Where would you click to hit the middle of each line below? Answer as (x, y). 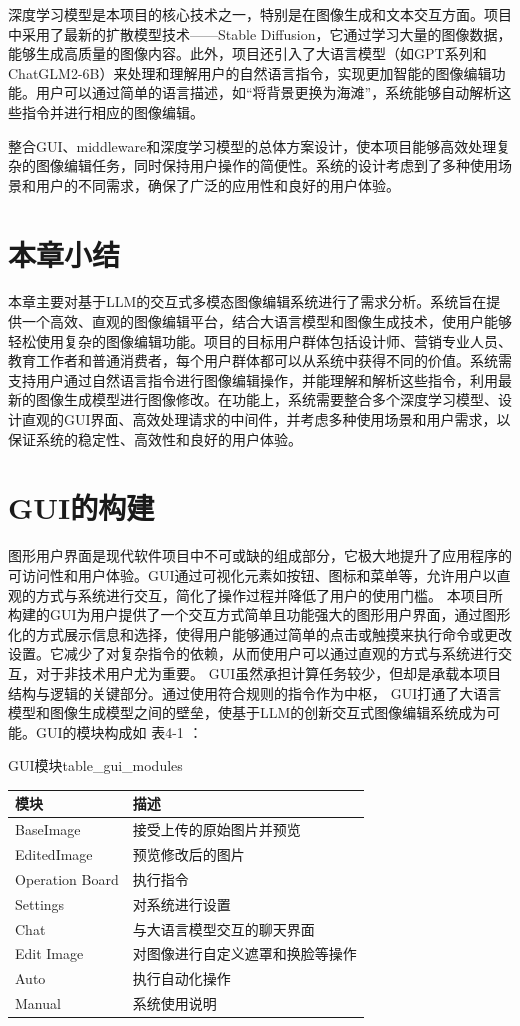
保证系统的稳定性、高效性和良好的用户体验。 (155, 438)
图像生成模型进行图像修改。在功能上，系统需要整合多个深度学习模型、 (266, 399)
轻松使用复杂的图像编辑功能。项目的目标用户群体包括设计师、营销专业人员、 (260, 340)
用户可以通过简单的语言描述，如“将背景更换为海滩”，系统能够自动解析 (266, 92)
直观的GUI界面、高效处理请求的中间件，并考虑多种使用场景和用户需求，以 (266, 419)
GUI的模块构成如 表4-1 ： (119, 731)
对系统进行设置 (181, 903)
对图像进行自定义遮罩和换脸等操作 (244, 953)
